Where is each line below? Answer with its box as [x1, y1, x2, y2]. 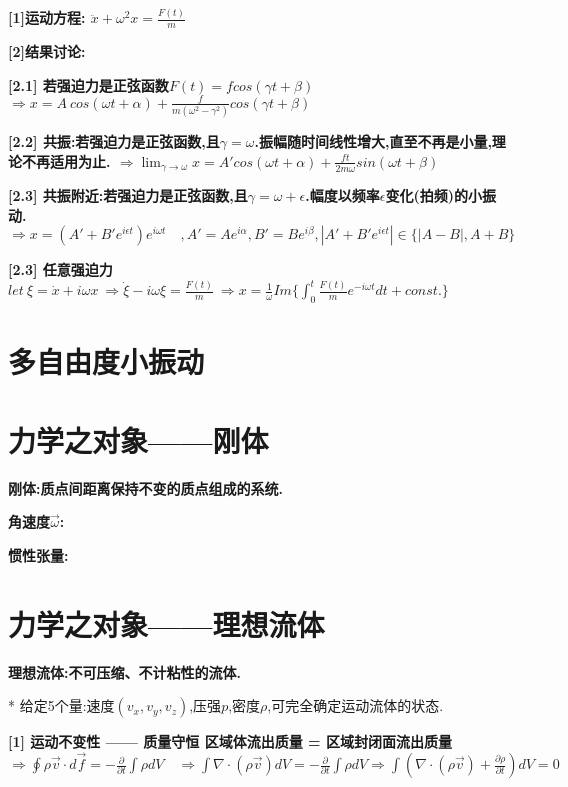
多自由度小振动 [8, 341, 205, 382]
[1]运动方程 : [8, 7, 86, 28]
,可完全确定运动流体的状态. [267, 695, 444, 716]
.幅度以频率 [305, 185, 380, 206]
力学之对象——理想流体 [8, 603, 325, 644]
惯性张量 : [8, 544, 69, 565]
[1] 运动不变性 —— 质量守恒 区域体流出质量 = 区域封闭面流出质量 [8, 731, 452, 752]
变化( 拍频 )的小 [385, 185, 482, 206]
